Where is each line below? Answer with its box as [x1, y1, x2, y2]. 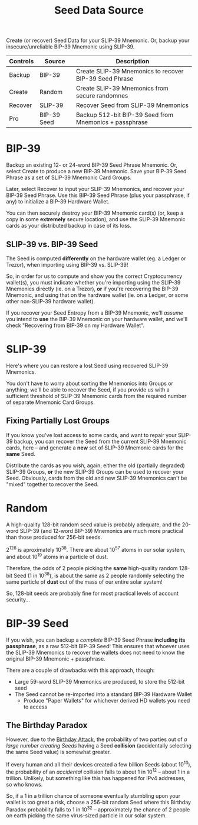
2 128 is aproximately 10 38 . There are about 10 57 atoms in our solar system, [6, 545, 186, 553]
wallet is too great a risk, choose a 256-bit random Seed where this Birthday [6, 798, 192, 805]
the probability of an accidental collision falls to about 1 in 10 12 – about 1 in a [6, 767, 190, 775]
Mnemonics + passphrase [75, 118, 148, 127]
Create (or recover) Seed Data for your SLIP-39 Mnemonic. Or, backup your [6, 37, 190, 44]
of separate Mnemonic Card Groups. [6, 399, 95, 406]
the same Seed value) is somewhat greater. [6, 749, 111, 756]
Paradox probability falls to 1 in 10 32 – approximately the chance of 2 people [6, 805, 190, 813]
